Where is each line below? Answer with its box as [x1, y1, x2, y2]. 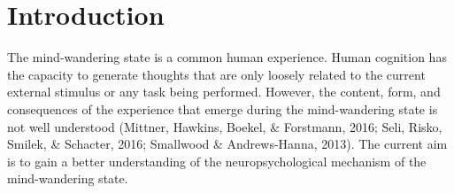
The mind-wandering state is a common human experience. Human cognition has [7, 48, 447, 66]
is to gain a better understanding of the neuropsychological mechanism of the [7, 151, 427, 170]
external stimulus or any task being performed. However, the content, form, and [7, 82, 441, 101]
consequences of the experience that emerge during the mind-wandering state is [7, 99, 438, 118]
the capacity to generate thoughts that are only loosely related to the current [7, 65, 426, 83]
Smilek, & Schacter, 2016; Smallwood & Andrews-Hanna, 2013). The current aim [7, 135, 448, 153]
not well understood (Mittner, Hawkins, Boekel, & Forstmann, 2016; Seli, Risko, [7, 117, 442, 135]
